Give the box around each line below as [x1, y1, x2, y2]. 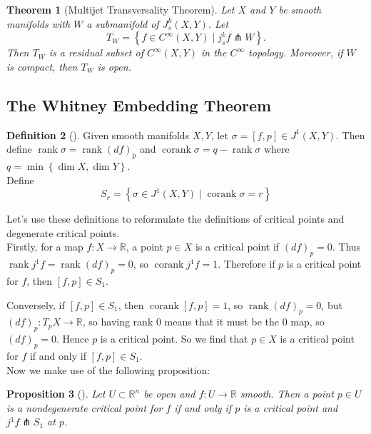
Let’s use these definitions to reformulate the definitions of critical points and [6, 211, 345, 226]
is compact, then [6, 59, 78, 74]
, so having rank [82, 314, 153, 329]
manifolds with [6, 16, 71, 31]
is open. [97, 59, 131, 74]
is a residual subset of [49, 45, 143, 60]
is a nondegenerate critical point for [6, 400, 163, 415]
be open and [143, 386, 195, 401]
